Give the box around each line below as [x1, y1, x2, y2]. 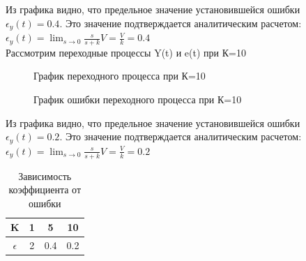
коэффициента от [8, 182, 82, 197]
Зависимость [18, 168, 72, 183]
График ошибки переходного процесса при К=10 [33, 92, 242, 107]
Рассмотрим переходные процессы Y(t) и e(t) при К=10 [6, 45, 246, 59]
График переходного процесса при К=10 [33, 68, 206, 83]
